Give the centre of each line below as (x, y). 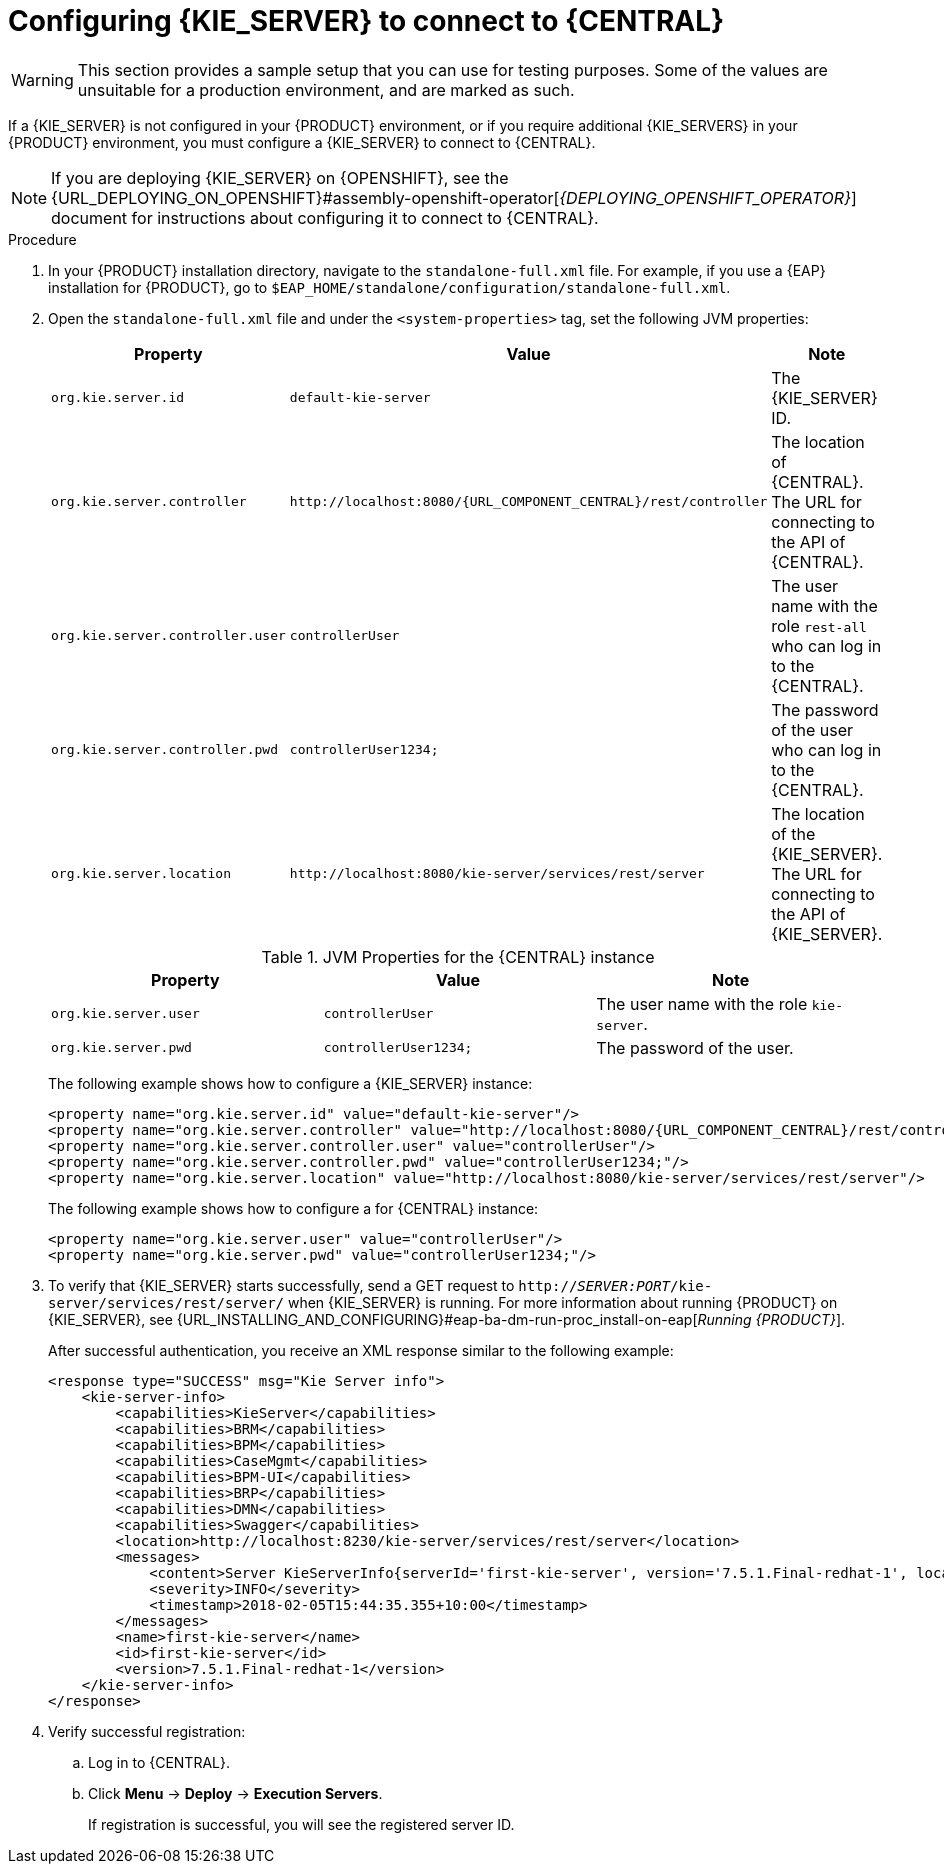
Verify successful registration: (147, 1731)
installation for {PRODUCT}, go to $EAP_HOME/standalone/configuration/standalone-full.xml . (389, 287)
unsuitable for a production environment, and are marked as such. (326, 89)
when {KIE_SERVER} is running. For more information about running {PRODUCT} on (562, 1302)
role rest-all (819, 625)
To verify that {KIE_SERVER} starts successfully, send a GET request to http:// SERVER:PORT (359, 1285)
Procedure (42, 239)
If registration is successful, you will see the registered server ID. (301, 1824)
